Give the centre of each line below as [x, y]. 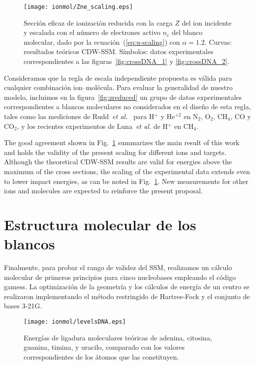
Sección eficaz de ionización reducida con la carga [98, 22]
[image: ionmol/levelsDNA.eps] [75, 322]
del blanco [187, 32]
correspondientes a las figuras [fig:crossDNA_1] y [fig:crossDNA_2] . [127, 61]
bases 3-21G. [23, 306]
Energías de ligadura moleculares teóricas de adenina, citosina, [118, 337]
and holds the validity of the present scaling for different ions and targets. [115, 152]
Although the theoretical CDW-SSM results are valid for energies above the [118, 162]
